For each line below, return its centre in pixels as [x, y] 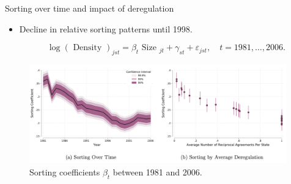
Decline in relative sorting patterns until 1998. [106, 28]
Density [87, 48]
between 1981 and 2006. [157, 171]
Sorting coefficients [65, 171]
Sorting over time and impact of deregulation [90, 8]
